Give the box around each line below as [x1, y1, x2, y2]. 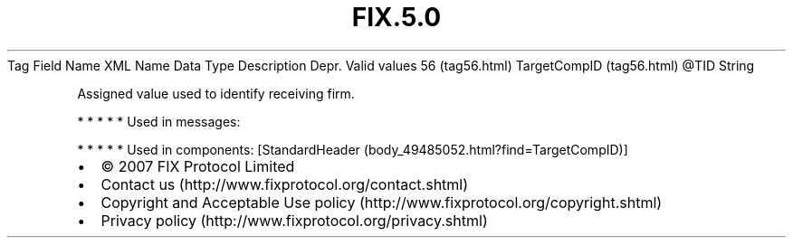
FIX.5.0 [351, 2, 442, 33]
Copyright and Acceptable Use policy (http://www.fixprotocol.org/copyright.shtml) [100, 193, 663, 212]
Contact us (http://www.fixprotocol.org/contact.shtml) [100, 174, 469, 193]
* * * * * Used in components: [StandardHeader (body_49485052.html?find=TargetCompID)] [77, 141, 628, 157]
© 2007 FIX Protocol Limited [100, 156, 295, 175]
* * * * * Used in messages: [77, 113, 241, 129]
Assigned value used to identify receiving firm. [77, 85, 355, 101]
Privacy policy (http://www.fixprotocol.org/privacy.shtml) [100, 211, 488, 230]
